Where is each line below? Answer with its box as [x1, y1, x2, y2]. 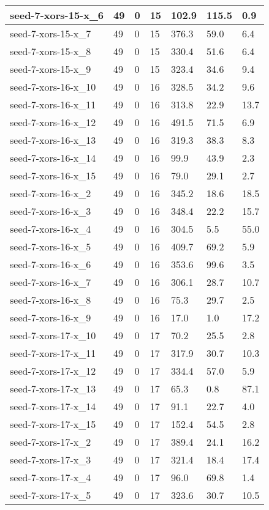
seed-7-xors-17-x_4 [10, 470, 91, 484]
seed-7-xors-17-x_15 [10, 417, 96, 431]
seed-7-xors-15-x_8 [10, 44, 91, 58]
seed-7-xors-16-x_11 [10, 97, 96, 111]
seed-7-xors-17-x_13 [10, 381, 96, 396]
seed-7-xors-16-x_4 [10, 222, 91, 236]
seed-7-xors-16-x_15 [10, 168, 96, 182]
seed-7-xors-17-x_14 [10, 399, 96, 413]
